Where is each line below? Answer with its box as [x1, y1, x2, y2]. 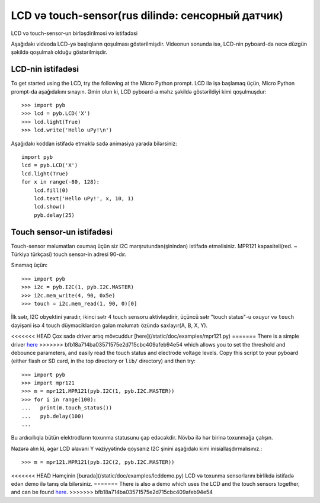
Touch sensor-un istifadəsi [11, 227, 113, 237]
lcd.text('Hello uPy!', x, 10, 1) [33, 195, 135, 201]
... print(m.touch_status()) [21, 405, 113, 411]
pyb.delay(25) [33, 212, 75, 219]
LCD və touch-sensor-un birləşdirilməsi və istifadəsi [11, 30, 138, 37]
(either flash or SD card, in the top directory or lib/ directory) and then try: [11, 357, 196, 364]
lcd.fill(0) [33, 187, 69, 194]
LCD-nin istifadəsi [11, 64, 79, 74]
